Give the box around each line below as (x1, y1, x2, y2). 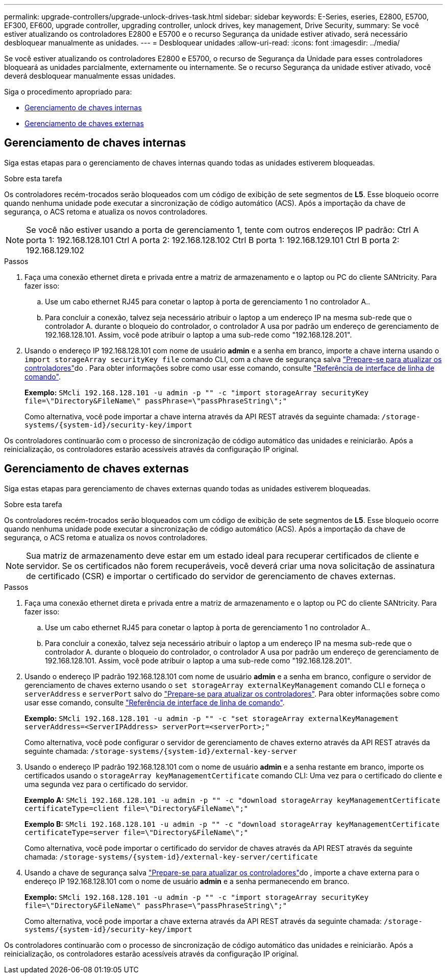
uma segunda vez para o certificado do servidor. (24, 779, 188, 789)
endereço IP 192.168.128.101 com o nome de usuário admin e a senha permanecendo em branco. (24, 876, 350, 886)
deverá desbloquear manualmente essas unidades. (4, 71, 176, 80)
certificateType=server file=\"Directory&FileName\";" (24, 828, 249, 837)
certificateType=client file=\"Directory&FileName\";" (24, 804, 249, 813)
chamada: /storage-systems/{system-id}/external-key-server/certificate (24, 852, 318, 861)
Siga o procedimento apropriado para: (4, 87, 132, 96)
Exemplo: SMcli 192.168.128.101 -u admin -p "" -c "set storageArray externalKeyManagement (24, 713, 399, 723)
